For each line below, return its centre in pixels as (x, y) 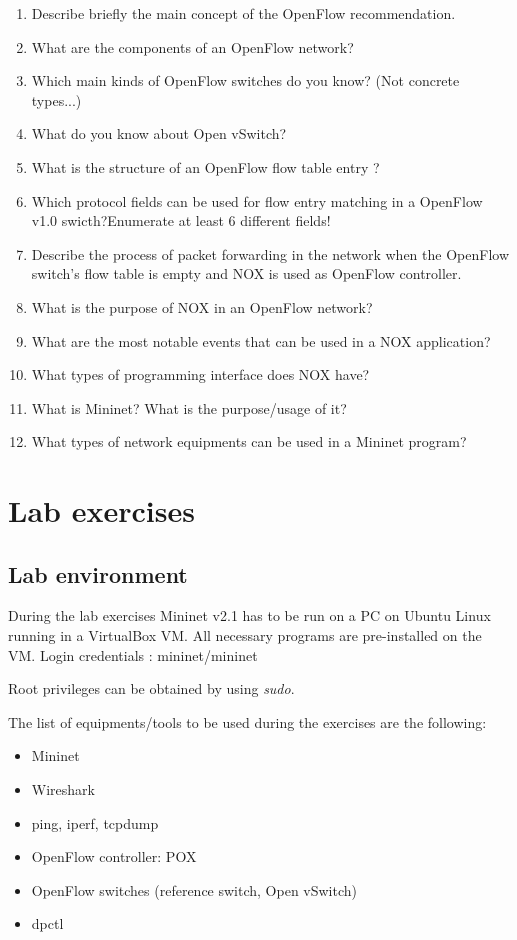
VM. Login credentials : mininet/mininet (133, 654)
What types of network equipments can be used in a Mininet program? (249, 441)
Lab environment (98, 573)
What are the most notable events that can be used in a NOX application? (261, 340)
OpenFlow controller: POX (114, 856)
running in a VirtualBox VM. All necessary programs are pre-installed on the (245, 635)
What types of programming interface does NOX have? (200, 374)
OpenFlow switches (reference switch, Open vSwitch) (194, 889)
